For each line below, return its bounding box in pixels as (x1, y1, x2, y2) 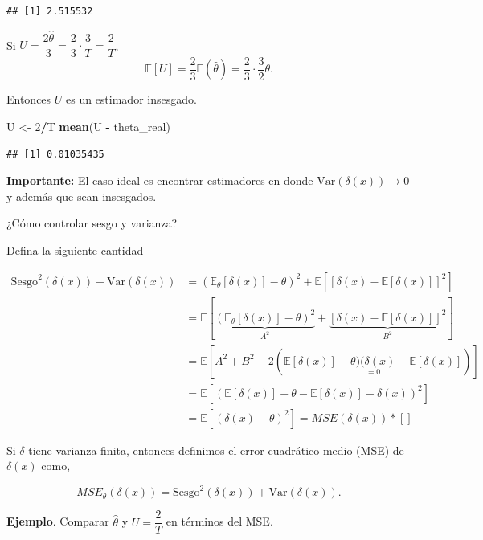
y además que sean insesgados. (6, 187, 157, 204)
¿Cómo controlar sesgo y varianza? (6, 215, 178, 231)
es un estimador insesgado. (66, 91, 197, 108)
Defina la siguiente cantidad (6, 241, 144, 258)
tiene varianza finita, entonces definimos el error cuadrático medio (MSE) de (28, 441, 404, 458)
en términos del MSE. (166, 513, 273, 530)
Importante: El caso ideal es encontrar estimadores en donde (6, 172, 313, 189)
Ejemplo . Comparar (6, 513, 109, 530)
